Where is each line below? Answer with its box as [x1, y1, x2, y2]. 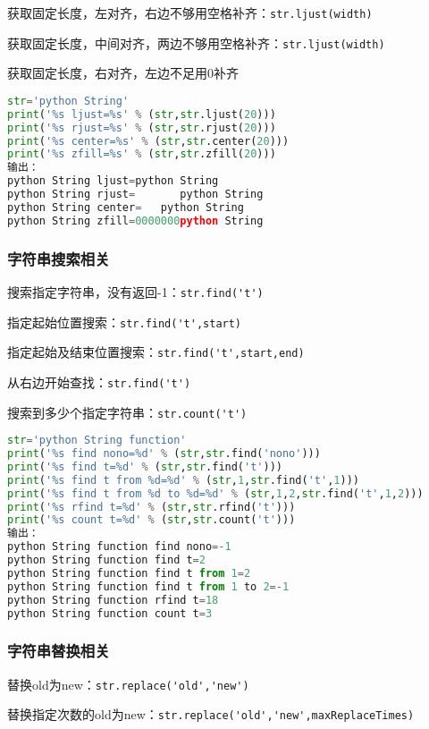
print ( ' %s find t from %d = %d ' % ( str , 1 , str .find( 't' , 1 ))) [7, 473, 359, 487]
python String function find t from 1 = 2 [7, 566, 251, 580]
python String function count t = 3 [7, 606, 213, 620]
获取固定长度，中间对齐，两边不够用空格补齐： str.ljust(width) [7, 33, 385, 52]
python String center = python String [7, 200, 244, 214]
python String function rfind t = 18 [7, 593, 219, 606]
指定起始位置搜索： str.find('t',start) [7, 312, 242, 331]
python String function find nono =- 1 [7, 540, 231, 554]
